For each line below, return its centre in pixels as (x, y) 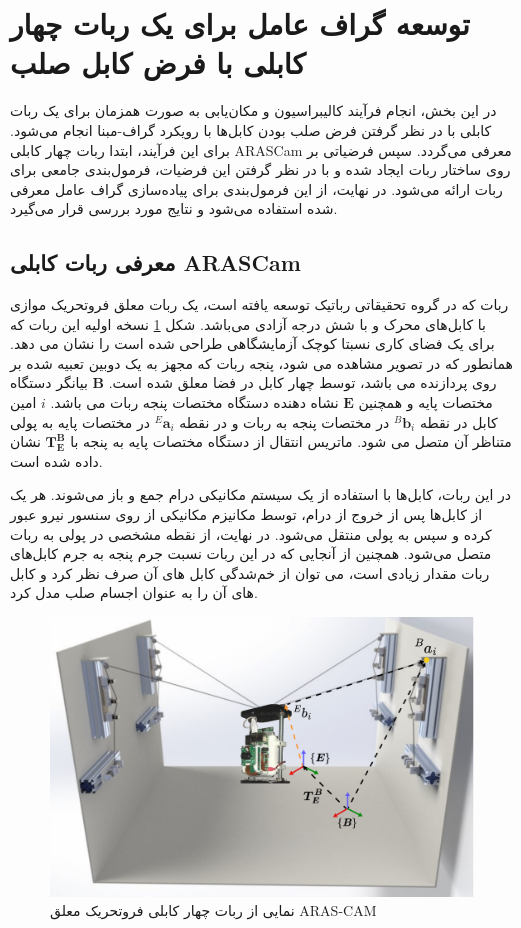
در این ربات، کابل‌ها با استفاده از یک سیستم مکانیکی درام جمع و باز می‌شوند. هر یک (260, 494)
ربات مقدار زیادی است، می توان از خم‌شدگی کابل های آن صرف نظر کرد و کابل (250, 572)
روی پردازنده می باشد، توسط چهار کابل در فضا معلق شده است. (302, 382)
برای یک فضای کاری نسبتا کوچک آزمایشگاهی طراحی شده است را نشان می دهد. (252, 343)
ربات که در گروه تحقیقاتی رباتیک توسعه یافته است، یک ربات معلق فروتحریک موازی (259, 304)
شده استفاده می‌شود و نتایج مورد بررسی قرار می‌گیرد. (174, 208)
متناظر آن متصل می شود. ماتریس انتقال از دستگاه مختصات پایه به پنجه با (291, 441)
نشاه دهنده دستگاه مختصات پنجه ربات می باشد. (194, 402)
